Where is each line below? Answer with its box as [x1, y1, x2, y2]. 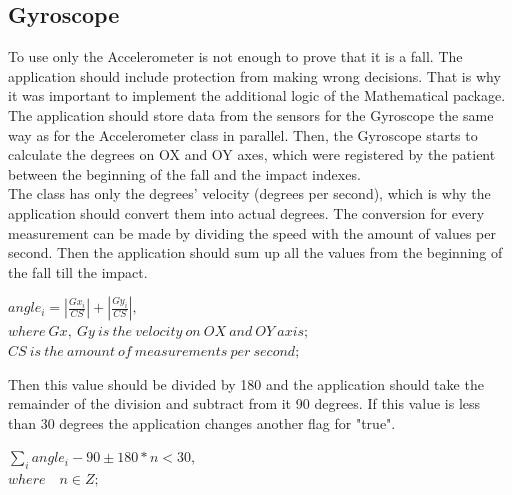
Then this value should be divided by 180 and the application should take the [8, 373, 484, 394]
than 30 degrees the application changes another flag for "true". [8, 412, 396, 433]
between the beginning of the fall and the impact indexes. [8, 163, 361, 184]
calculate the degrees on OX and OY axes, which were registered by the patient [8, 144, 496, 165]
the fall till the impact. [8, 261, 148, 282]
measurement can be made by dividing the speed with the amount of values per [8, 222, 496, 243]
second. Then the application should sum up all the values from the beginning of [8, 242, 503, 263]
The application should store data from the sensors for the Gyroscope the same [8, 104, 494, 125]
